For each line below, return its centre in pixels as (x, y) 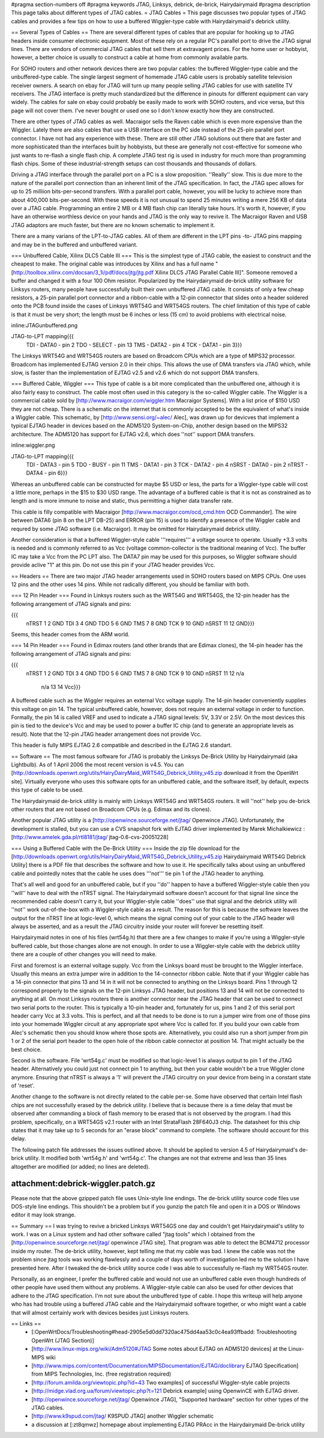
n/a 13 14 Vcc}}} (61, 687)
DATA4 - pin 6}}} (47, 473)
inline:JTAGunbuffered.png (44, 326)
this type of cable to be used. (47, 790)
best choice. (26, 1049)
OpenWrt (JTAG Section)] (63, 1340)
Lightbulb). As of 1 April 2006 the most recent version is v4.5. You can (97, 765)
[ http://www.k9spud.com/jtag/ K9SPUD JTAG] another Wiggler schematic (123, 1416)
